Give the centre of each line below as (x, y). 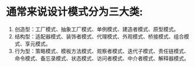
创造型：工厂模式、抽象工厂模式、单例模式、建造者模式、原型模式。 (97, 29)
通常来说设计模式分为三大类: (75, 12)
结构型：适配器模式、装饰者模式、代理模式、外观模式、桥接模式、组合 (99, 36)
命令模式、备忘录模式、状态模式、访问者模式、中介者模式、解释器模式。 (102, 58)
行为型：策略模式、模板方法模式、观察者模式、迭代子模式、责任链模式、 (102, 51)
